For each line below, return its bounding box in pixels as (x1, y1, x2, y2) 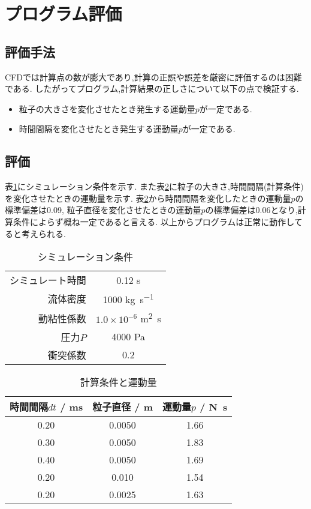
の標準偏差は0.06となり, (205, 203, 298, 216)
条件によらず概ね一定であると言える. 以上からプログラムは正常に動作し (13, 215, 294, 227)
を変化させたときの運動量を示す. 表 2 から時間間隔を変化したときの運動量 (5, 191, 291, 204)
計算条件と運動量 (80, 375, 157, 389)
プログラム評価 (5, 1, 122, 26)
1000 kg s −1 (102, 291, 154, 307)
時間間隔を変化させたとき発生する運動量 (19, 122, 179, 135)
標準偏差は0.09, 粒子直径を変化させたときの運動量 (5, 203, 201, 216)
